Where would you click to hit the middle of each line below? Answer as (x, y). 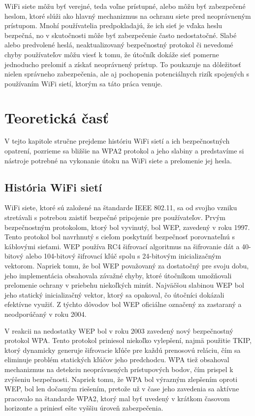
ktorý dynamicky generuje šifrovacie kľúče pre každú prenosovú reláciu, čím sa (123, 350)
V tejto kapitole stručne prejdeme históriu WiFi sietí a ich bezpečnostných (117, 141)
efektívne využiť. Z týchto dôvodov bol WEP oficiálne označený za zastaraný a (123, 304)
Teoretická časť (57, 117)
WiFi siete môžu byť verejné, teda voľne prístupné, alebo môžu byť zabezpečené (125, 6)
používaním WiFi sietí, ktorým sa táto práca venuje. (83, 83)
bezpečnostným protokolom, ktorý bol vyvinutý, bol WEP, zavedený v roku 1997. (127, 227)
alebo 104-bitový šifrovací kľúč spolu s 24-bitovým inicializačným (124, 256)
